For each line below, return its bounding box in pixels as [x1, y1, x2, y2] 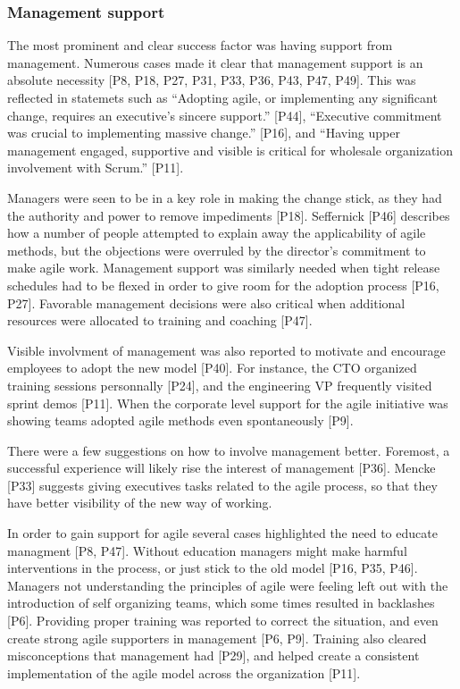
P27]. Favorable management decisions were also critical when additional [7, 293, 406, 312]
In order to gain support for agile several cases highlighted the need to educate [7, 524, 438, 542]
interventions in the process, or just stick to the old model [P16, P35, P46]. [7, 559, 418, 577]
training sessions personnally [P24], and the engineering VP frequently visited [7, 375, 432, 394]
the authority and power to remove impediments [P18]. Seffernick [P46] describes [7, 206, 450, 224]
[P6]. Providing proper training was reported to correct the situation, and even [7, 611, 439, 630]
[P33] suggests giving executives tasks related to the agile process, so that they [7, 475, 438, 494]
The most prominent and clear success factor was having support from [7, 36, 393, 55]
